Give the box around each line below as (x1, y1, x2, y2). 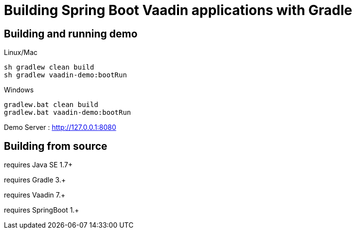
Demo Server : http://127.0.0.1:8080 (4, 123, 116, 132)
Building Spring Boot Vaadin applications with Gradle (4, 2, 353, 18)
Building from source (4, 140, 107, 152)
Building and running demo (4, 27, 138, 40)
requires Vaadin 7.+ (4, 191, 66, 199)
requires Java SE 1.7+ (4, 161, 73, 169)
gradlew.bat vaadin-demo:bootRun (4, 108, 131, 117)
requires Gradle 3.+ (4, 176, 66, 184)
